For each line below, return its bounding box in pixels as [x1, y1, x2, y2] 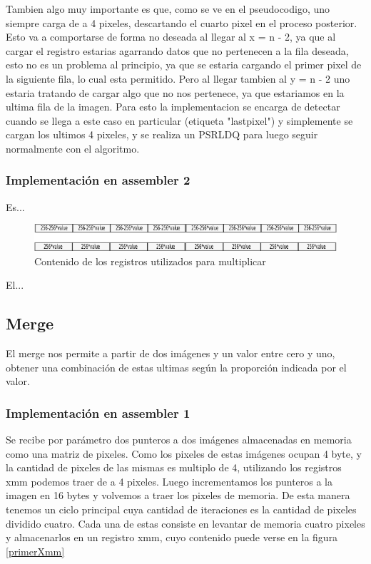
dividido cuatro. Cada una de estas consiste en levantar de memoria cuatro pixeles [6, 516, 365, 530]
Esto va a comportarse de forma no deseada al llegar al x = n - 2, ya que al [6, 29, 336, 44]
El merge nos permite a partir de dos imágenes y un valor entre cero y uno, [6, 345, 335, 360]
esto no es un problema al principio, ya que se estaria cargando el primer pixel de [6, 57, 362, 72]
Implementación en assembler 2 [6, 171, 190, 189]
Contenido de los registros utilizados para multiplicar [34, 253, 266, 268]
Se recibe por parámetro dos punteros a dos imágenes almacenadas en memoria [6, 431, 352, 446]
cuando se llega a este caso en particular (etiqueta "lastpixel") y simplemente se [6, 113, 353, 128]
